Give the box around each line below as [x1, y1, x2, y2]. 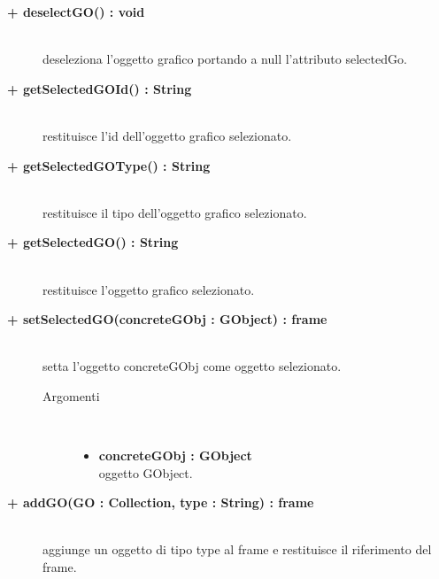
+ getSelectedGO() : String [7, 233, 179, 251]
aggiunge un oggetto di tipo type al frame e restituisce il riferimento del [42, 540, 432, 559]
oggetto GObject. [98, 463, 193, 482]
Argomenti [42, 386, 100, 405]
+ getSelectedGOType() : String [7, 156, 211, 174]
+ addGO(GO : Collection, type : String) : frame [7, 493, 314, 512]
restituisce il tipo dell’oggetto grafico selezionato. [42, 203, 307, 221]
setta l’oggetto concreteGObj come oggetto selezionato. [42, 357, 342, 375]
